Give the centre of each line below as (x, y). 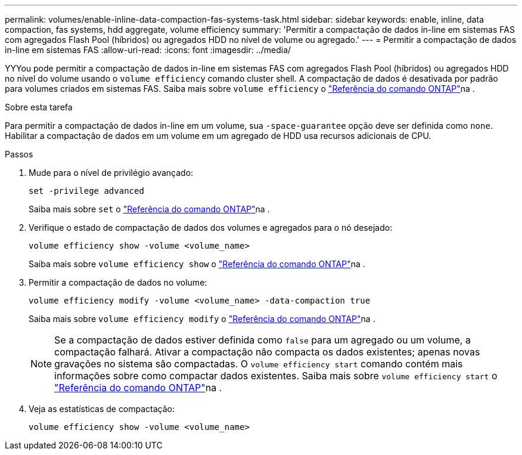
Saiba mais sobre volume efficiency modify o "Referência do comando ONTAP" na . (202, 319)
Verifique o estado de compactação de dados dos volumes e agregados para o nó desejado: (211, 227)
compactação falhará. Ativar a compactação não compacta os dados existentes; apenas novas (267, 352)
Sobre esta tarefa (39, 107)
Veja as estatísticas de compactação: (102, 409)
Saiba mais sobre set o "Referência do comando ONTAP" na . (149, 209)
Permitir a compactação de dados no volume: (118, 282)
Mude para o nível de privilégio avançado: (111, 173)
